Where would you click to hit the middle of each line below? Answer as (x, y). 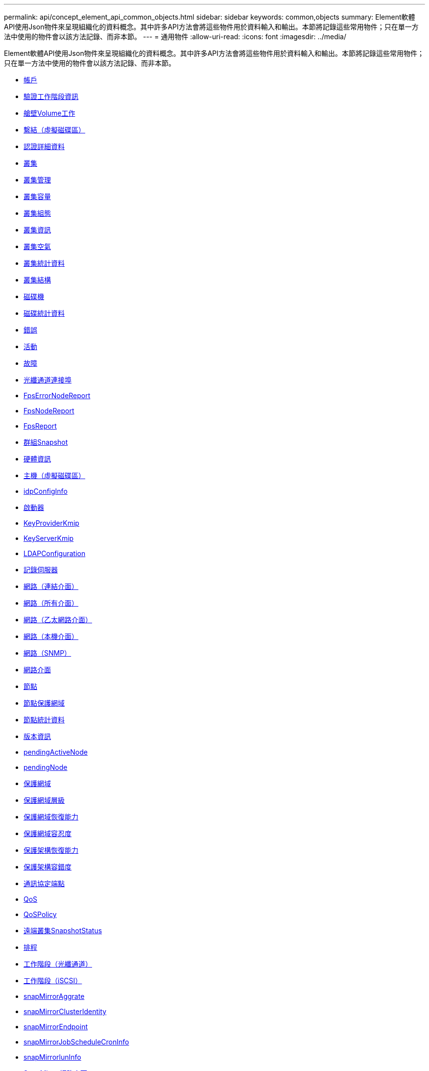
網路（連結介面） (51, 586)
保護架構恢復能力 (51, 850)
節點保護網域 (44, 703)
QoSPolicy (40, 914)
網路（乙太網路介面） (58, 620)
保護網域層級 (44, 800)
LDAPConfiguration (55, 553)
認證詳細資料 (44, 146)
